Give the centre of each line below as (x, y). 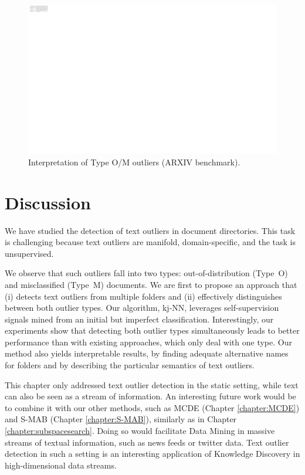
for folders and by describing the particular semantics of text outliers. (130, 365)
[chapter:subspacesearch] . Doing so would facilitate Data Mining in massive (140, 431)
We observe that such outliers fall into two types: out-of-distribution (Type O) (146, 273)
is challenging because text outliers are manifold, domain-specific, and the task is (150, 242)
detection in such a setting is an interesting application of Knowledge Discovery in (152, 454)
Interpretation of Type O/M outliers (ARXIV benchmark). (134, 162)
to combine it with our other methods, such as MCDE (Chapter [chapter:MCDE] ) (152, 407)
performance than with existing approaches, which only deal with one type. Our (148, 342)
